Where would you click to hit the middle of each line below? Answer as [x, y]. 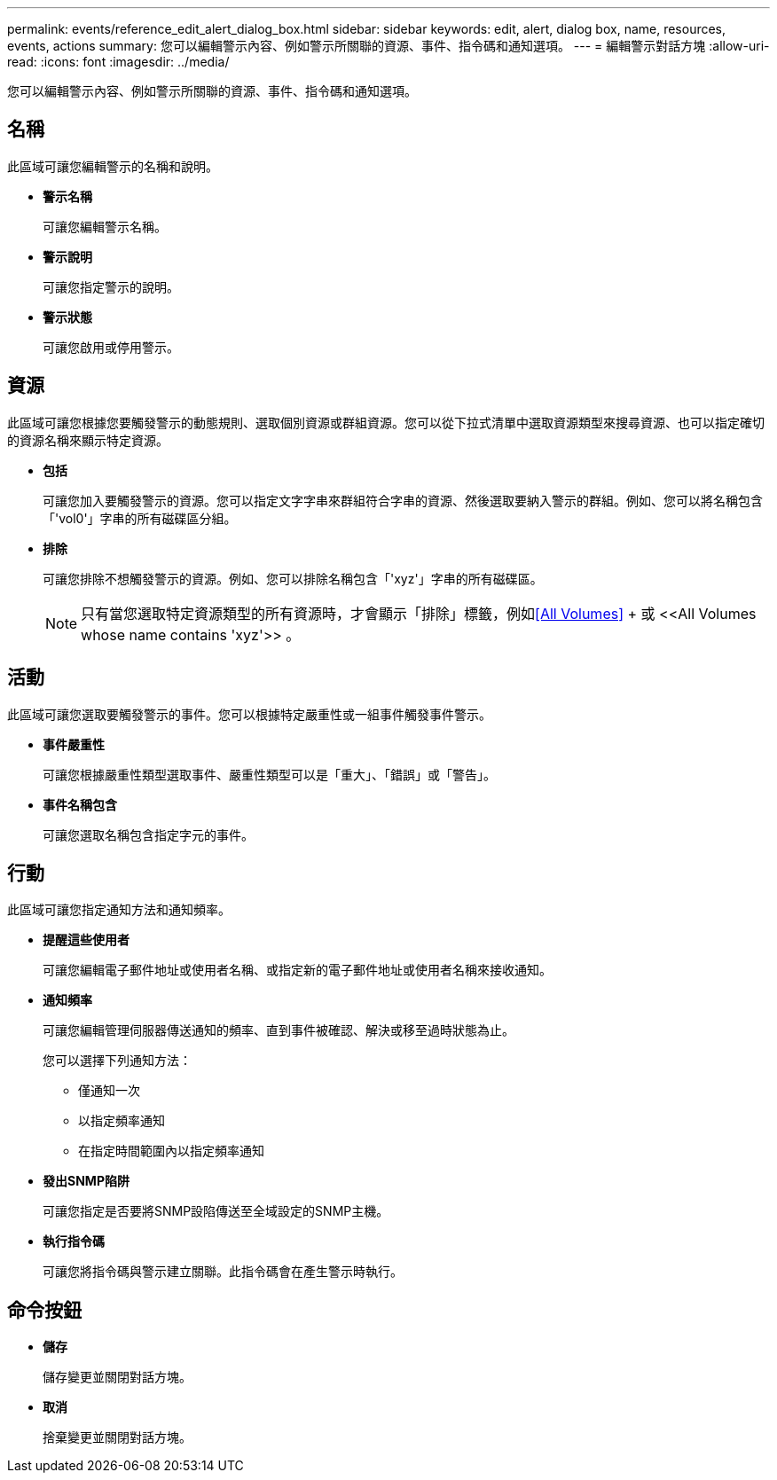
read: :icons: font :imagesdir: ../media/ [118, 62]
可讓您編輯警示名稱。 [105, 226]
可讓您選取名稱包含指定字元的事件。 [148, 834]
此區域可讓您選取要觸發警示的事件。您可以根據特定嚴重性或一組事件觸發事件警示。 [249, 714]
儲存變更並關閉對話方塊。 [117, 1377]
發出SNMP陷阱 [86, 1181]
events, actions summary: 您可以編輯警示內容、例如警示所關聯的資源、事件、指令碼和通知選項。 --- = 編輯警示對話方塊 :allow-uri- [388, 46]
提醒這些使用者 [86, 940]
